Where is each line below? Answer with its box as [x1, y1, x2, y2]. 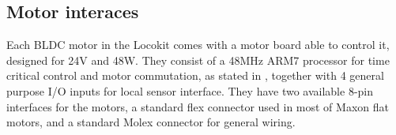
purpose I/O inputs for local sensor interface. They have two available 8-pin [6, 82, 374, 99]
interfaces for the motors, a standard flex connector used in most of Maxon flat [6, 98, 389, 114]
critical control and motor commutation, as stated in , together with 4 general [6, 67, 384, 84]
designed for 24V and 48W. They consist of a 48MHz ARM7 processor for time [6, 51, 390, 68]
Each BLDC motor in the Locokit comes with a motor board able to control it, [6, 36, 390, 53]
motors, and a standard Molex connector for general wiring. [6, 114, 296, 130]
